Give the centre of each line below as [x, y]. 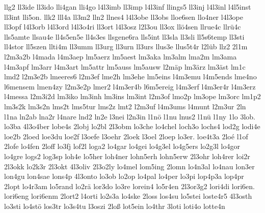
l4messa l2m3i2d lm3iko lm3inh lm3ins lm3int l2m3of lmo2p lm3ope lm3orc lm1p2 [132, 96]
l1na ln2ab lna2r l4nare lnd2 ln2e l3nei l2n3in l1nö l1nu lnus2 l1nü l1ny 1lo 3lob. [130, 116]
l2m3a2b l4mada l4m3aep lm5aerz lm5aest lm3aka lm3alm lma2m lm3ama [121, 56]
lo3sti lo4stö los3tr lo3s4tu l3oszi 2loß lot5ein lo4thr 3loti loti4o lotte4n [115, 206]
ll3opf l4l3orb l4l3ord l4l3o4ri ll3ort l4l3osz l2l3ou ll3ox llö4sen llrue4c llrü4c [123, 27]
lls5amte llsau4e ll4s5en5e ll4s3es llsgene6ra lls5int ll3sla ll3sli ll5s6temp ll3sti [124, 36]
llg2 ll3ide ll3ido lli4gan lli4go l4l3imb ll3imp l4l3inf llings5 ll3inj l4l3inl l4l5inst [128, 7]
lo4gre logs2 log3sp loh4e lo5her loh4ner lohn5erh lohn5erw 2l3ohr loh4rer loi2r [127, 156]
